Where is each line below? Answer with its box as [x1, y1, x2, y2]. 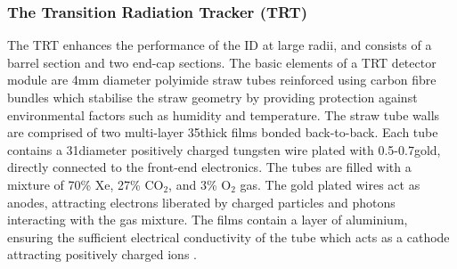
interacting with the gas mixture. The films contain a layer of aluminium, [7, 210, 408, 229]
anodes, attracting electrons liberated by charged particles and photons [7, 192, 396, 211]
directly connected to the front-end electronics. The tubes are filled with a [7, 158, 412, 176]
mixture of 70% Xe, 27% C [7, 175, 154, 193]
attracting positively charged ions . [7, 245, 197, 264]
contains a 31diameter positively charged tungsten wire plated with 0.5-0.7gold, [7, 140, 441, 159]
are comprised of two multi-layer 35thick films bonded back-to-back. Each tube [7, 123, 438, 142]
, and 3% [168, 175, 217, 193]
